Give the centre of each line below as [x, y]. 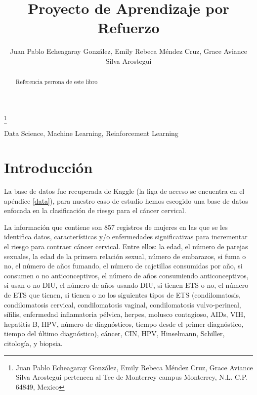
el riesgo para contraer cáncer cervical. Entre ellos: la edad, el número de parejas [126, 246]
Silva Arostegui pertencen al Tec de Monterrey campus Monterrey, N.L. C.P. [132, 377]
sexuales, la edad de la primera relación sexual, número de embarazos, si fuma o [125, 256]
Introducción [48, 167]
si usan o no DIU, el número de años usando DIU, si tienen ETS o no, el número [126, 285]
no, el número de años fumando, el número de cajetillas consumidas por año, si [123, 266]
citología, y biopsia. [33, 343]
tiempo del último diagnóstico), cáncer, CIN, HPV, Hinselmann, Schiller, [114, 333]
